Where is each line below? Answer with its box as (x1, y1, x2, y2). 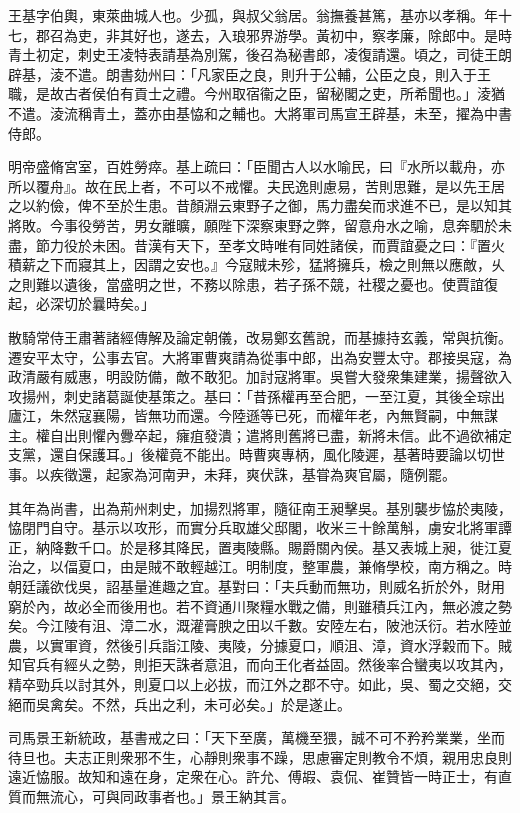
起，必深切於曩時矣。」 (8, 293, 155, 314)
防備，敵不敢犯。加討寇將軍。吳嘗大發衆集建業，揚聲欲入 (133, 366, 512, 387)
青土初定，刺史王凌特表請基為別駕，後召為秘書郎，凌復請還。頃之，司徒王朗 (8, 44, 512, 65)
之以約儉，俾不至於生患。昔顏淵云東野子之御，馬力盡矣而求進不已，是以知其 (8, 195, 512, 216)
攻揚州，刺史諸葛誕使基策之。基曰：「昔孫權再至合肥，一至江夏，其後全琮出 (8, 385, 505, 406)
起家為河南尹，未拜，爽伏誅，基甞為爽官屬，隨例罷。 (105, 464, 456, 485)
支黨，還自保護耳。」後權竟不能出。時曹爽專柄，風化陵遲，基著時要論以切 (8, 444, 491, 465)
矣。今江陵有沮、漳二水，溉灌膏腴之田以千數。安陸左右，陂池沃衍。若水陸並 (8, 615, 512, 636)
